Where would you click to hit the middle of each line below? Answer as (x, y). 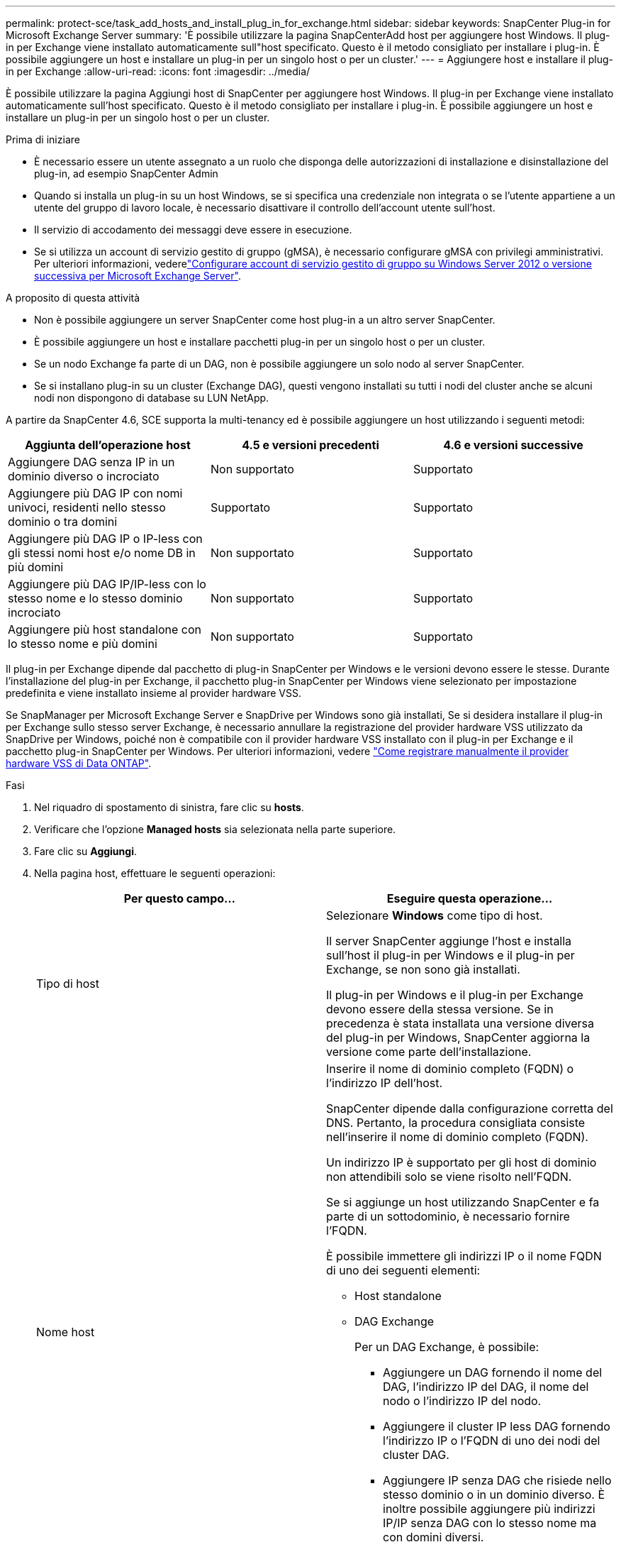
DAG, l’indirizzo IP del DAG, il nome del (486, 1387)
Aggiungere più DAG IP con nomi (95, 493)
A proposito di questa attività (73, 298)
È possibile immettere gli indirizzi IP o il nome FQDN (464, 1256)
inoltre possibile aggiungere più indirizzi (489, 1509)
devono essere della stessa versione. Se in (440, 1009)
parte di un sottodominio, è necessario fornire (448, 1216)
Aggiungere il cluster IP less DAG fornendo (497, 1426)
